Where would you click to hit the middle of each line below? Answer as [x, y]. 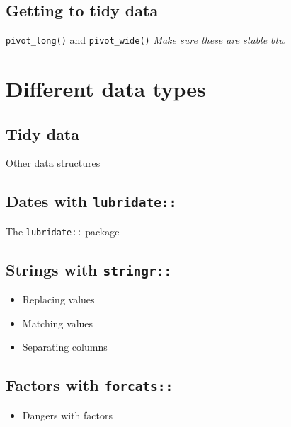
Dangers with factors [68, 415]
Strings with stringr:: [89, 269]
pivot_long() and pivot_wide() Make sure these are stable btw [145, 40]
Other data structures [53, 163]
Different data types [106, 89]
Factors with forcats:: [90, 385]
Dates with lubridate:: [91, 201]
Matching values [58, 323]
